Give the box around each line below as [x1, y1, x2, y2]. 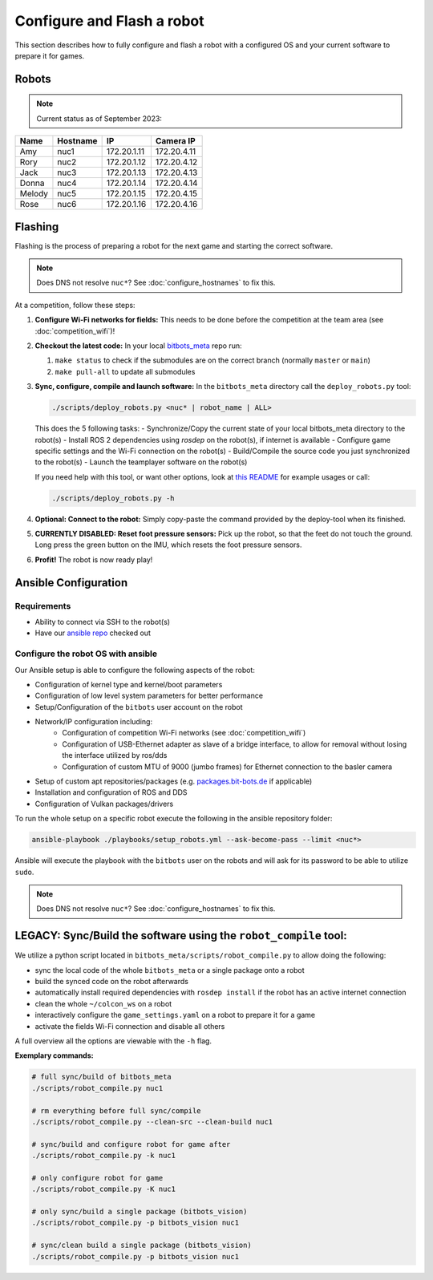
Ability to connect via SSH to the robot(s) [34, 617, 171, 626]
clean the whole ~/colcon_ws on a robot [34, 998, 172, 1008]
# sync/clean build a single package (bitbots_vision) [31, 1241, 252, 1250]
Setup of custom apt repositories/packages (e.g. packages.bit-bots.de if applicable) [34, 776, 313, 786]
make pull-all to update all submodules [55, 367, 196, 376]
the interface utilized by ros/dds [62, 751, 168, 760]
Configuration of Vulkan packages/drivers [34, 799, 174, 808]
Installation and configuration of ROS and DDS [34, 788, 188, 797]
